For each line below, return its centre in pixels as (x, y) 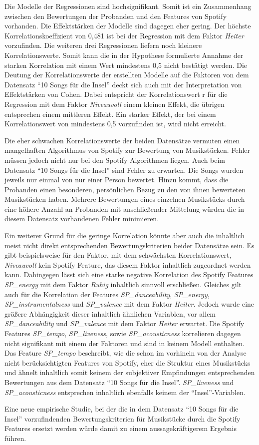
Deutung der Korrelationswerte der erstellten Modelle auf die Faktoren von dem (127, 75)
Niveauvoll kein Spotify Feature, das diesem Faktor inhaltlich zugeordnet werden (128, 264)
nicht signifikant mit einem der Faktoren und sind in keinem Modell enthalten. (125, 343)
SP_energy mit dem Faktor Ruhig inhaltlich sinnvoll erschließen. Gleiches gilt (123, 284)
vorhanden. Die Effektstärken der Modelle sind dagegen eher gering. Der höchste (128, 26)
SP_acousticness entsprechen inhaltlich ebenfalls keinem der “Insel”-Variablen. (125, 392)
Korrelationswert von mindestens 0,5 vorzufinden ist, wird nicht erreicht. (115, 124)
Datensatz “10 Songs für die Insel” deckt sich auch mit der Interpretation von (123, 84)
